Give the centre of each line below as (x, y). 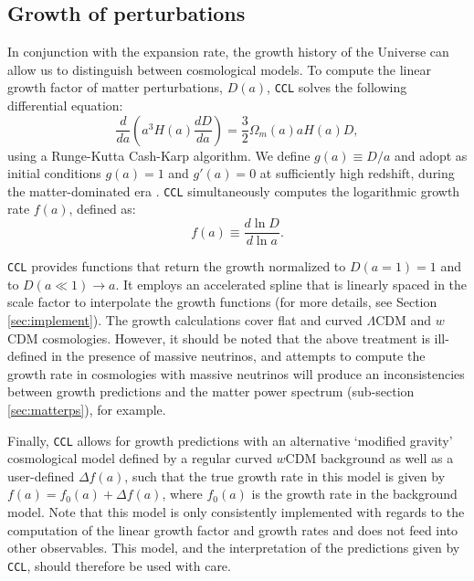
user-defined (41, 475)
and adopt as (431, 155)
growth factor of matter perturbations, (115, 87)
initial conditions (54, 173)
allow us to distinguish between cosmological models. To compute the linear (219, 69)
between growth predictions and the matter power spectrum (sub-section (211, 391)
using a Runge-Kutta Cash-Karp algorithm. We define (159, 155)
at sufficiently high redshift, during (357, 173)
